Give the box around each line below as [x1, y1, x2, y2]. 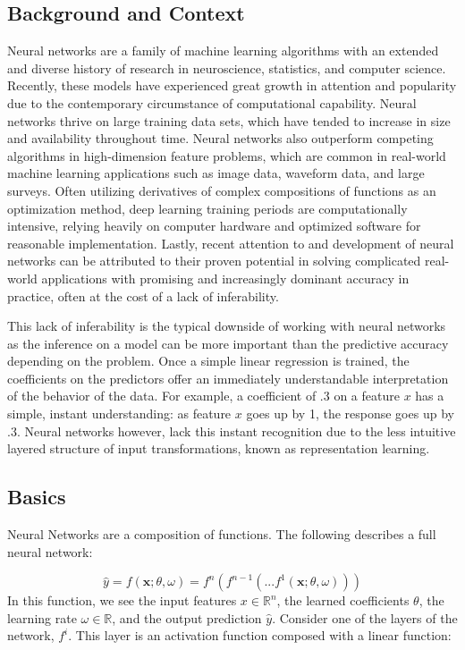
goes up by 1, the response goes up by [246, 404, 454, 423]
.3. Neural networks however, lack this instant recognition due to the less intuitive [7, 421, 456, 440]
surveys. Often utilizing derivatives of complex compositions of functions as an [7, 181, 436, 199]
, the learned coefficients [276, 591, 410, 610]
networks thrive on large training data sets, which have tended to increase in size [7, 111, 451, 130]
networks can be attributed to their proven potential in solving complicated [7, 251, 421, 270]
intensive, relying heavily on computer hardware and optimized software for [7, 216, 421, 235]
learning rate [7, 608, 77, 627]
